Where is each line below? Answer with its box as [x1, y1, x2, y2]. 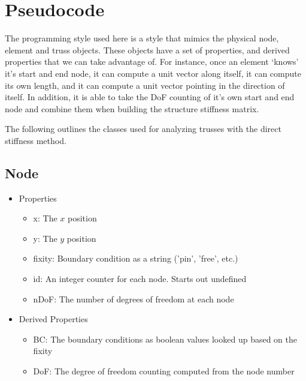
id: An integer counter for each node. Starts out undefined [33, 272, 247, 285]
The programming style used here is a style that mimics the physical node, [5, 32, 279, 44]
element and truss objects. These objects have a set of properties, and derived [5, 43, 290, 56]
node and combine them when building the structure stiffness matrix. [5, 102, 259, 115]
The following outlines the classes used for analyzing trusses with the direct [5, 122, 281, 135]
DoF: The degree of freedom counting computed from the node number [33, 365, 295, 377]
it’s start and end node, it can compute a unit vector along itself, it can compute [5, 67, 301, 79]
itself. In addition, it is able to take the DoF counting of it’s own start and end [5, 91, 295, 103]
